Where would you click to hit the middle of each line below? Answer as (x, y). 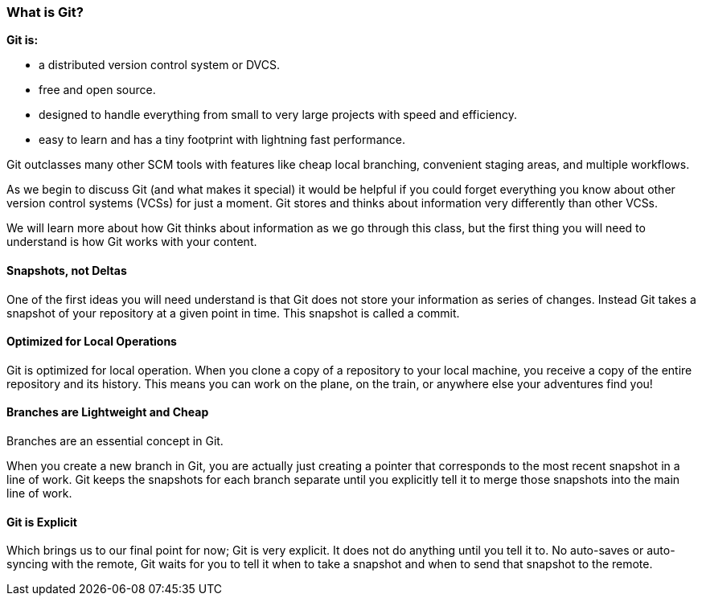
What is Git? (45, 12)
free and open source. (97, 90)
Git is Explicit (42, 522)
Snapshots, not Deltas (67, 270)
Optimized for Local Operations (92, 342)
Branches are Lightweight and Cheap (108, 412)
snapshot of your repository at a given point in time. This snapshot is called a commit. (233, 313)
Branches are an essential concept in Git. (115, 441)
